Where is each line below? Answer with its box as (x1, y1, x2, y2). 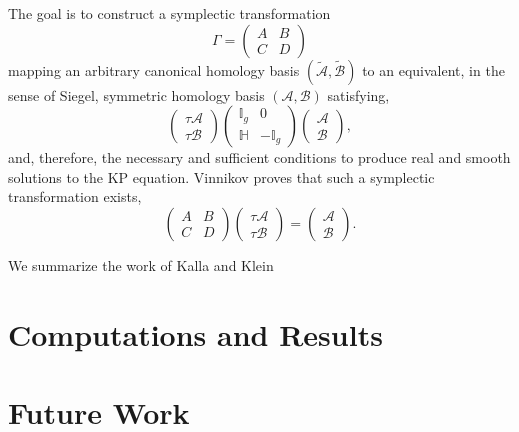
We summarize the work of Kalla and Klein (8, 254, 274, 275)
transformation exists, (8, 186, 142, 207)
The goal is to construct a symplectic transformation (8, 3, 331, 23)
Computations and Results (8, 313, 383, 354)
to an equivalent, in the (362, 59, 505, 80)
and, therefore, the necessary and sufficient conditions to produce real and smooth (8, 147, 511, 168)
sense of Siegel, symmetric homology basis (8, 84, 265, 105)
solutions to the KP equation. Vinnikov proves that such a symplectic (8, 166, 435, 187)
